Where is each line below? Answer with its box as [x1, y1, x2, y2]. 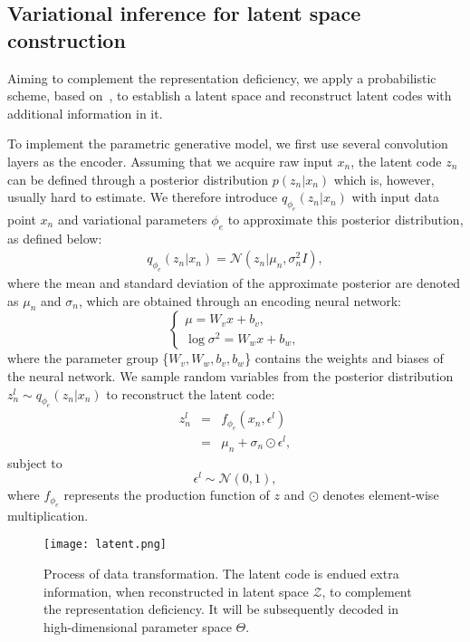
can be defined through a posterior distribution [7, 169, 269, 188]
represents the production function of [63, 485, 270, 504]
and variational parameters [57, 209, 207, 228]
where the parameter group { [7, 349, 169, 368]
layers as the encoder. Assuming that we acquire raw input [7, 151, 333, 170]
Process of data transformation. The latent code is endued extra [43, 564, 399, 583]
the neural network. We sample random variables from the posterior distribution [7, 367, 454, 386]
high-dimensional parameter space [43, 617, 232, 636]
